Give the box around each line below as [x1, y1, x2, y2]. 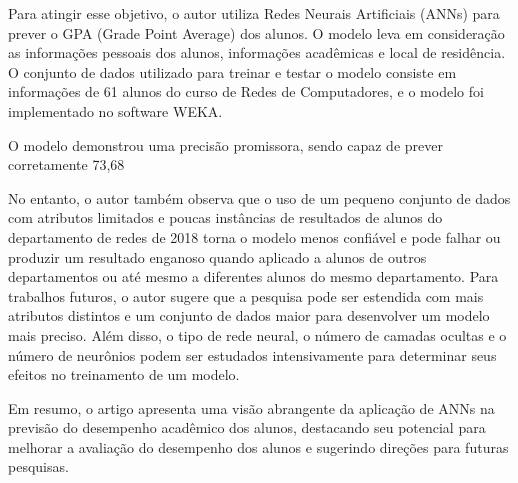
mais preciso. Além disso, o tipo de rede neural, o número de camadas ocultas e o [8, 324, 507, 345]
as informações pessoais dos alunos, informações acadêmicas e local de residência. [8, 42, 506, 63]
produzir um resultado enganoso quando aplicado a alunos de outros [8, 246, 427, 267]
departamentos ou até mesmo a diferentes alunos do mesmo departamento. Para [8, 266, 499, 287]
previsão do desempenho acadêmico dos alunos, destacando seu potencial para [8, 417, 486, 438]
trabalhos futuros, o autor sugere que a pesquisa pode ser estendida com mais [8, 285, 484, 306]
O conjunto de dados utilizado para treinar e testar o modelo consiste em [8, 61, 457, 82]
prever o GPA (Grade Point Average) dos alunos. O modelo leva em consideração [8, 22, 505, 43]
